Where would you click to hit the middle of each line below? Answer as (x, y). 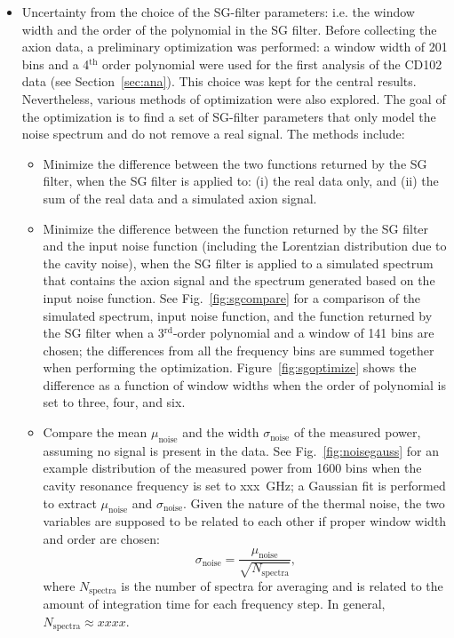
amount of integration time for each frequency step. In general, (214, 604)
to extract (70, 502)
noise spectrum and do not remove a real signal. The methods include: (213, 134)
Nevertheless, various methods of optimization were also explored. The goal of (234, 98)
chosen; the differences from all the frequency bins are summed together (239, 350)
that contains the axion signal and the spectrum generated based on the (239, 280)
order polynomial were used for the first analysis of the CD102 (272, 64)
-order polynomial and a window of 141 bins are (303, 333)
